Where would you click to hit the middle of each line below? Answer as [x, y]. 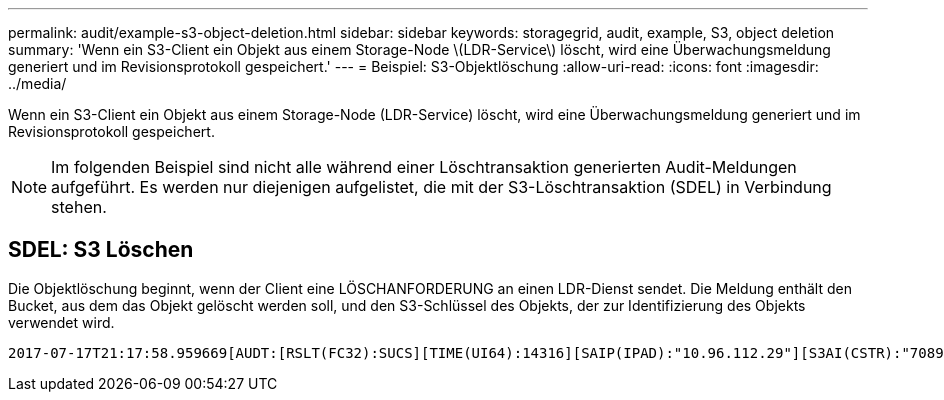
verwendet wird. [61, 322]
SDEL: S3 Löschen [101, 250]
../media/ [37, 83]
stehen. [79, 207]
